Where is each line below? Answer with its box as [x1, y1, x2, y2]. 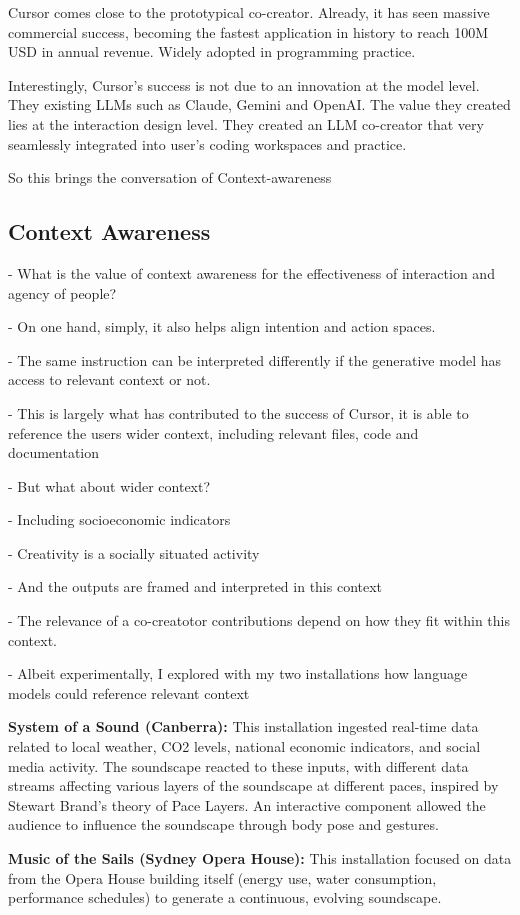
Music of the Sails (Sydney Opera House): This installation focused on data [8, 848, 512, 869]
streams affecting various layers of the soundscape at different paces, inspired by [8, 775, 499, 796]
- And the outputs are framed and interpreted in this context [8, 576, 383, 597]
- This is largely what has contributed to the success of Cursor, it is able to [8, 402, 469, 423]
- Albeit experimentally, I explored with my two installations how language [8, 663, 468, 684]
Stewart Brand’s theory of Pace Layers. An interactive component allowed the [8, 794, 486, 815]
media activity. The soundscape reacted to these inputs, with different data [8, 755, 469, 776]
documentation [8, 442, 100, 463]
